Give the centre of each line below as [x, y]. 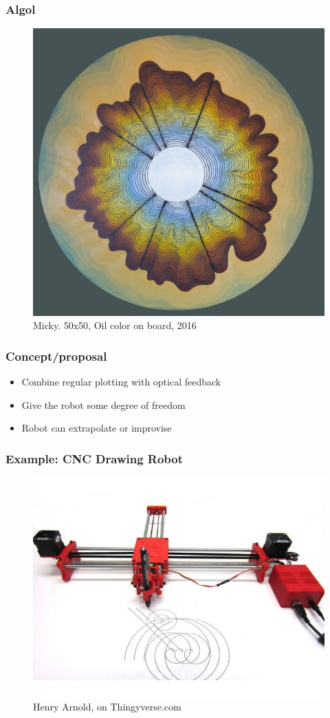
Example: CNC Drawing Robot [95, 458]
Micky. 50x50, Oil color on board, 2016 [115, 325]
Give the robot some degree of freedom [103, 404]
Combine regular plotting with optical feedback [121, 381]
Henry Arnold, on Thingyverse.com [107, 707]
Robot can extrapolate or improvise [97, 428]
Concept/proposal [56, 356]
